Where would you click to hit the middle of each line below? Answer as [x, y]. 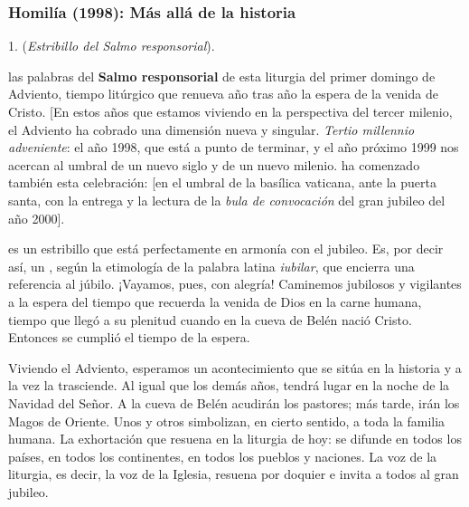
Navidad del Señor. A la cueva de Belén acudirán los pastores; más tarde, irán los [234, 402]
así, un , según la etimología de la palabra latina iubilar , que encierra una [211, 266]
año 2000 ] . [37, 218]
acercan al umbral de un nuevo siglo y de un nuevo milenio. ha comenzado [214, 164]
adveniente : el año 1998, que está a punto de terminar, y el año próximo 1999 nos [234, 147]
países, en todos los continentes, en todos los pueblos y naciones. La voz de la [223, 456]
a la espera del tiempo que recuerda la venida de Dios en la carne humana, [215, 301]
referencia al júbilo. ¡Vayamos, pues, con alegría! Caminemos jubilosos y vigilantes [235, 284]
